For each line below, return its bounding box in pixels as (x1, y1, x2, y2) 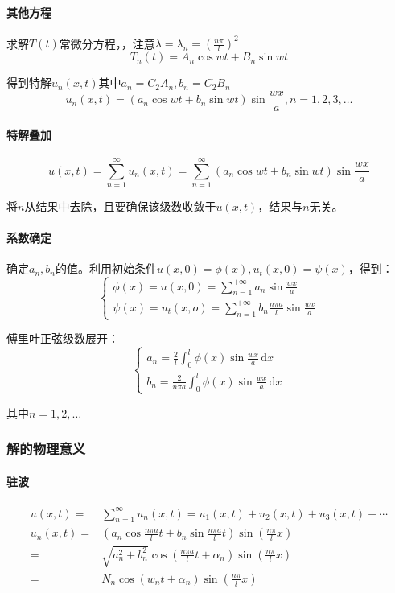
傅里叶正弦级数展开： (6, 330, 119, 347)
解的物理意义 (6, 439, 86, 459)
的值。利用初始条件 (56, 260, 157, 277)
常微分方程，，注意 (59, 35, 155, 51)
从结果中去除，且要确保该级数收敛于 (24, 197, 216, 214)
